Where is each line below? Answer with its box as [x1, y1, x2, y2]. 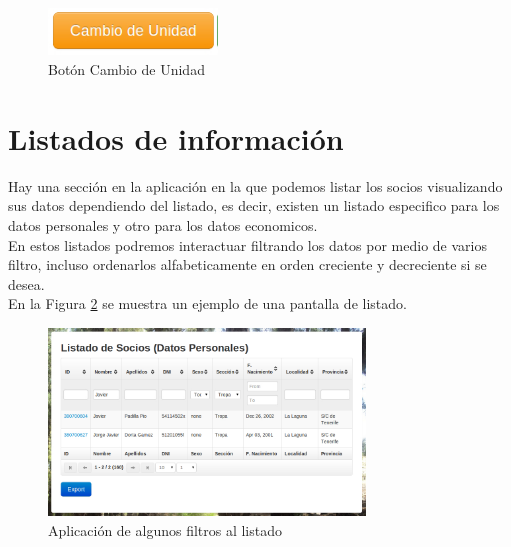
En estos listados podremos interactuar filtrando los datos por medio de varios [8, 234, 487, 255]
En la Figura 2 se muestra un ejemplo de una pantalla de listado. [8, 293, 407, 314]
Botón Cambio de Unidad [48, 59, 205, 80]
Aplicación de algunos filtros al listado [48, 519, 283, 540]
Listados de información [8, 117, 344, 158]
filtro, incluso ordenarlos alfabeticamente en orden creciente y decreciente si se [8, 254, 487, 275]
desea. [8, 273, 45, 294]
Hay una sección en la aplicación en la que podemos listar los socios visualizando [8, 175, 503, 196]
